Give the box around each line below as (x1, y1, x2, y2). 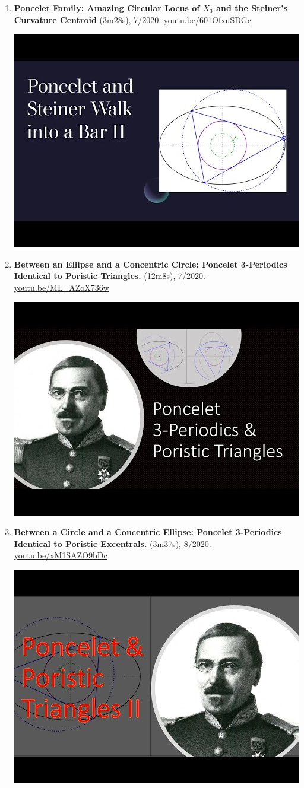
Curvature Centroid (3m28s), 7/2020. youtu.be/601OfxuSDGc (14, 13, 252, 26)
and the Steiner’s (216, 2, 287, 14)
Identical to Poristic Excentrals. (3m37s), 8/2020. (14, 537, 211, 549)
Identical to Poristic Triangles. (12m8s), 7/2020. (14, 269, 205, 282)
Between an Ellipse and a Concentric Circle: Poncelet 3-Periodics (14, 258, 287, 270)
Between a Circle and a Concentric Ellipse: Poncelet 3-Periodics (14, 526, 282, 538)
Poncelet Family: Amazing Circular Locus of (14, 2, 200, 14)
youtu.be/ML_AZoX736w (14, 281, 109, 293)
